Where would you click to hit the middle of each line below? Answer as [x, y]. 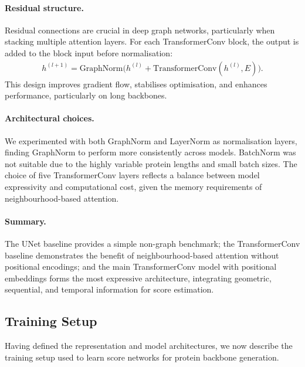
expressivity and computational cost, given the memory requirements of [133, 186]
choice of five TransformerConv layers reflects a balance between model [132, 175]
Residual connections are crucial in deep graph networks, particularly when [140, 30]
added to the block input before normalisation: [89, 52]
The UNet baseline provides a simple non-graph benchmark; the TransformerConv [152, 243]
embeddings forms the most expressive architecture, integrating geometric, [138, 278]
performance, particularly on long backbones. [86, 95]
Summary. [26, 221]
